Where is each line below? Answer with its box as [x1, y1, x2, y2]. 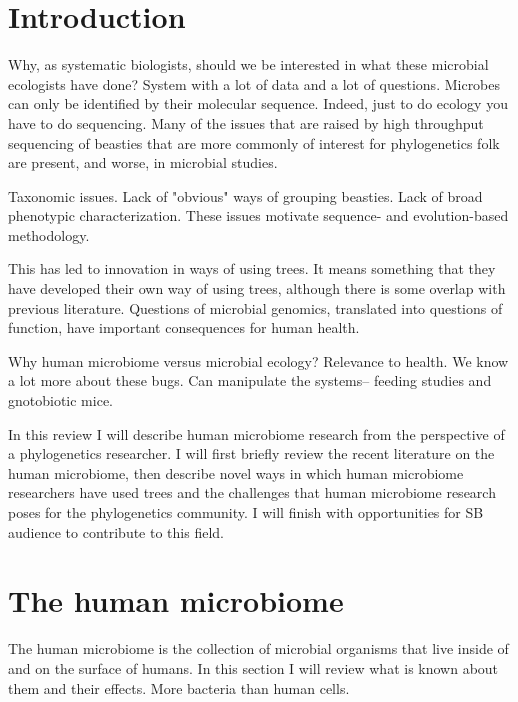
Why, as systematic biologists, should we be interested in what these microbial [8, 54, 489, 75]
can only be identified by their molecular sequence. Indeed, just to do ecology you [8, 93, 508, 114]
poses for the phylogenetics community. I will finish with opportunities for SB [8, 502, 484, 522]
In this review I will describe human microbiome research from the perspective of [8, 423, 505, 444]
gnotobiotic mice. [8, 390, 113, 411]
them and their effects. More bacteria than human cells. [8, 677, 350, 698]
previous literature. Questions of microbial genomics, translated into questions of [8, 297, 503, 318]
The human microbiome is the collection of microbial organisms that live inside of [8, 638, 509, 659]
